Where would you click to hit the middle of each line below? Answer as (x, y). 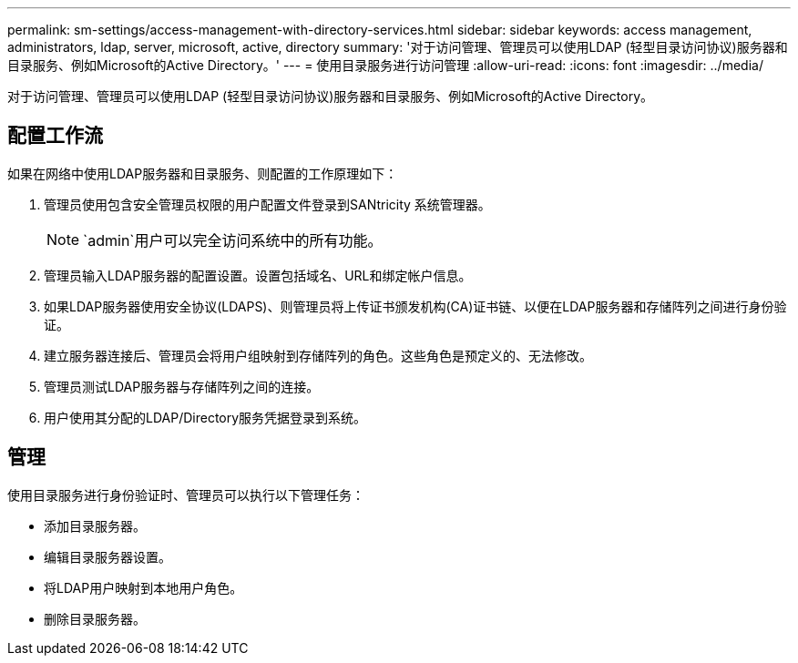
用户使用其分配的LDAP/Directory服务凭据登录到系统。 (205, 417)
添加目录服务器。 (95, 525)
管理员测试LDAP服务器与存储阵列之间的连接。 (182, 386)
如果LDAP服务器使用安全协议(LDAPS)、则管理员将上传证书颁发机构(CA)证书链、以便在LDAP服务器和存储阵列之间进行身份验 (415, 306)
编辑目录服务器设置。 (107, 556)
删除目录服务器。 (95, 618)
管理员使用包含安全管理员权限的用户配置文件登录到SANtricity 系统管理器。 (267, 204)
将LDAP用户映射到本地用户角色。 (143, 587)
